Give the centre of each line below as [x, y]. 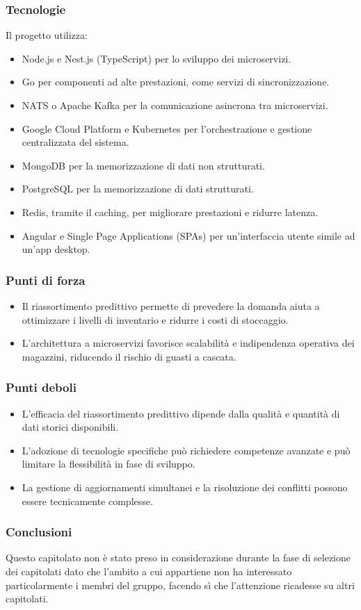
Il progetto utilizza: [47, 35]
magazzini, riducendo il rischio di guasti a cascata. [129, 356]
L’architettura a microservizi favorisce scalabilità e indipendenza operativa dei [188, 343]
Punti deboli [41, 387]
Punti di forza [46, 280]
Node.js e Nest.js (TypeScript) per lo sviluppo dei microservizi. [157, 58]
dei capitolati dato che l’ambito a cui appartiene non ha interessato [149, 571]
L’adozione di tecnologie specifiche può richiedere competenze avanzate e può [186, 450]
